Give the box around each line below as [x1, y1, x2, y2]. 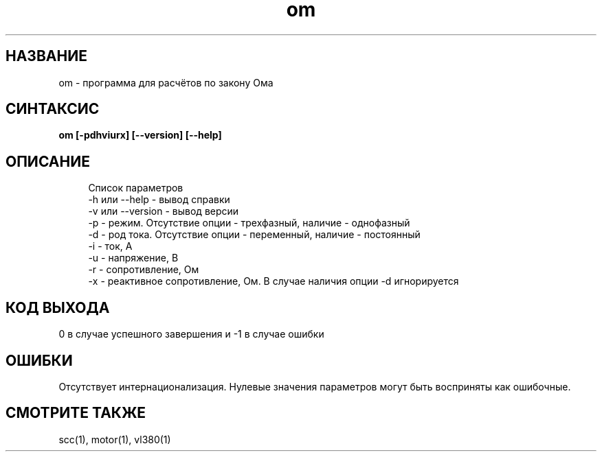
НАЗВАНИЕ [5, 47, 87, 65]
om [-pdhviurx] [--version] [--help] [58, 129, 222, 141]
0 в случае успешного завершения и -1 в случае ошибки [58, 328, 324, 340]
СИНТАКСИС [5, 100, 100, 118]
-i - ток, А [88, 240, 133, 253]
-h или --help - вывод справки [88, 194, 230, 206]
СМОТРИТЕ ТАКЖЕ [5, 404, 146, 422]
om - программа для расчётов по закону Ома [58, 76, 274, 89]
